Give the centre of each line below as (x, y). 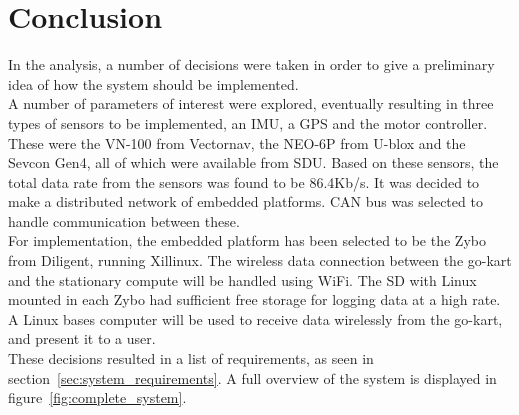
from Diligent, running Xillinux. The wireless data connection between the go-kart (260, 260)
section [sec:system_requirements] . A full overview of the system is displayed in (252, 377)
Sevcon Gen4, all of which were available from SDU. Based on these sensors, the (253, 162)
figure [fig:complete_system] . (97, 397)
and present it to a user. (82, 338)
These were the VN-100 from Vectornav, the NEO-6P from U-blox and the (237, 142)
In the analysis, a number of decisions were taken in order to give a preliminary (251, 64)
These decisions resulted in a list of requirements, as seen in (191, 358)
